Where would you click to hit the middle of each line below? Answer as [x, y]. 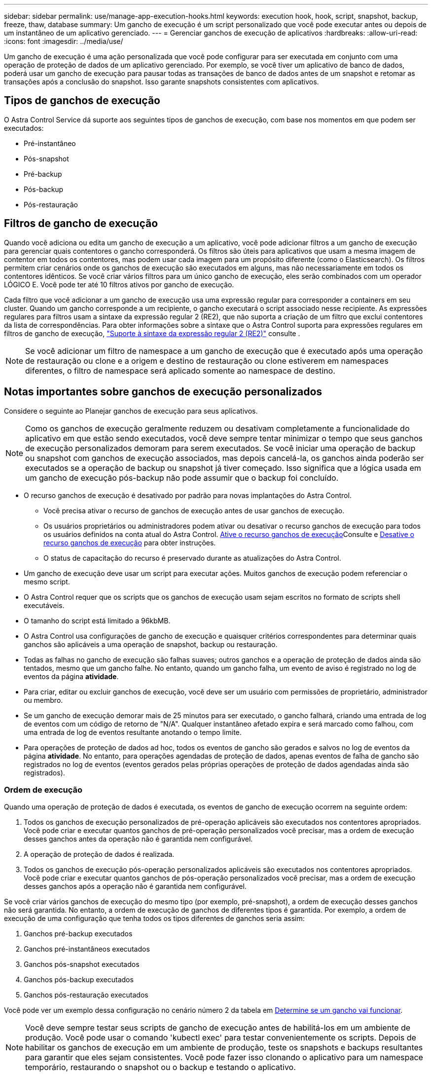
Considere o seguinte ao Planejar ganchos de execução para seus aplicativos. [131, 411]
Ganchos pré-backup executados [78, 934]
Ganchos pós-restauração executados [86, 995]
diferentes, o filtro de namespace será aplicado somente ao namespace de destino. [180, 370]
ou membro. [43, 700]
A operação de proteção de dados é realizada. [99, 854]
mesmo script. [47, 581]
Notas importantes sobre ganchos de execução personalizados [163, 392]
